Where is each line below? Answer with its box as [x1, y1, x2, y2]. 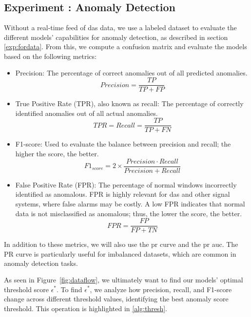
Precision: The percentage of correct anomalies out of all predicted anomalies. [15, 67, 248, 77]
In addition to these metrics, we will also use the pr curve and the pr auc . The [4, 239, 238, 249]
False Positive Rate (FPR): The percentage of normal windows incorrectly [15, 179, 237, 189]
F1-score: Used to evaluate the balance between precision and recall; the [15, 139, 231, 149]
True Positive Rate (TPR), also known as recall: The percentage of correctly [15, 98, 244, 109]
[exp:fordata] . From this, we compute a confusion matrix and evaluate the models [4, 41, 247, 52]
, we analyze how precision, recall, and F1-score [90, 284, 232, 294]
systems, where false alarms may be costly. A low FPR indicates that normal [15, 198, 245, 208]
